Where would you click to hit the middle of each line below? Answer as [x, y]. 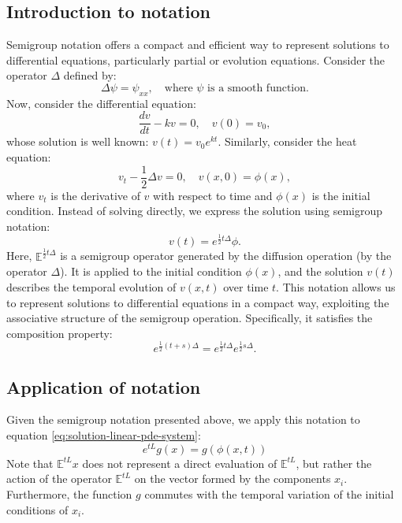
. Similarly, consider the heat [287, 141]
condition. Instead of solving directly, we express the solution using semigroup [195, 211]
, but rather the [334, 463]
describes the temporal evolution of [91, 286]
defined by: [90, 75]
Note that [30, 463]
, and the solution [320, 271]
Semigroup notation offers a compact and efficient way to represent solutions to [198, 45]
